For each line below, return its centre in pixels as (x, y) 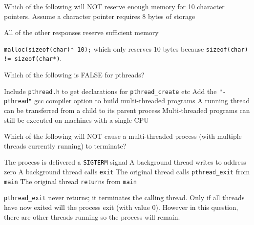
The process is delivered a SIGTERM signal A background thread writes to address (125, 162)
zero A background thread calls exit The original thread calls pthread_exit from (127, 172)
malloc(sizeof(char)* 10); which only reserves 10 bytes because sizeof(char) (126, 48)
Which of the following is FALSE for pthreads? (74, 75)
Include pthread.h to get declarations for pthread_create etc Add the (110, 91)
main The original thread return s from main (70, 181)
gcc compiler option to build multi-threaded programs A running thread (142, 101)
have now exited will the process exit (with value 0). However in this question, (121, 207)
